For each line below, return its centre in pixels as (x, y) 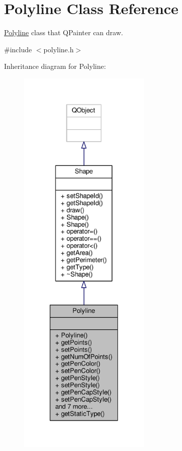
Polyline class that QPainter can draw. (64, 32)
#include (18, 49)
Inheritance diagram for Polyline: (55, 66)
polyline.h (59, 49)
